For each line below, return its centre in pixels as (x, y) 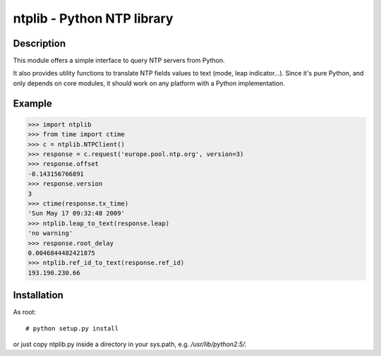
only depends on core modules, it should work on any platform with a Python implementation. (149, 83)
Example (32, 103)
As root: (25, 312)
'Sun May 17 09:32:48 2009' (76, 213)
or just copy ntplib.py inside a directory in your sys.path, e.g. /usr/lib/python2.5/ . (130, 344)
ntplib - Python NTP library (93, 18)
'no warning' (50, 233)
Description (40, 43)
